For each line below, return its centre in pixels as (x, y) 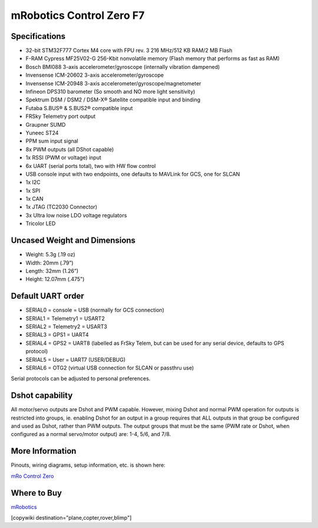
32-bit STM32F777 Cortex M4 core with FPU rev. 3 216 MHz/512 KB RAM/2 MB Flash (129, 51)
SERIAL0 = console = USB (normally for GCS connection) (95, 310)
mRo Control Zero (32, 476)
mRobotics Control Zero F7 (78, 15)
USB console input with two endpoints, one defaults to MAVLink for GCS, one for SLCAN (133, 174)
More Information (44, 451)
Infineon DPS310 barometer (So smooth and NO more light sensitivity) (110, 92)
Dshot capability (42, 396)
